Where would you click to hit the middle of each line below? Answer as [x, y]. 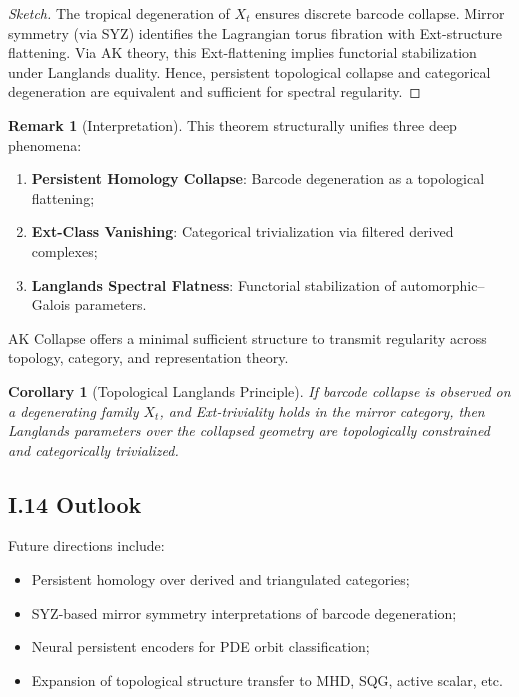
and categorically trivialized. [93, 449]
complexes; [64, 250]
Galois [51, 304]
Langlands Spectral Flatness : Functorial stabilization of [213, 284]
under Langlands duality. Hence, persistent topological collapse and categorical [249, 71]
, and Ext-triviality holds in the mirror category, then [322, 410]
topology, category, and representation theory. [148, 357]
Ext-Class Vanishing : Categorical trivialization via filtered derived [242, 231]
